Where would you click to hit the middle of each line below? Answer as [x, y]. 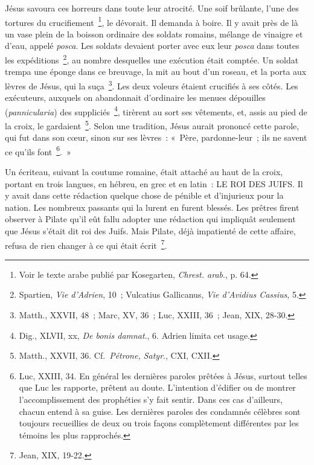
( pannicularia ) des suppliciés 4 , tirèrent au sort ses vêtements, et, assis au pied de [156, 111]
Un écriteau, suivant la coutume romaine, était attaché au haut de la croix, [144, 172]
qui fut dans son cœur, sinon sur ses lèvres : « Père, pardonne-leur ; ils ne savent [156, 137]
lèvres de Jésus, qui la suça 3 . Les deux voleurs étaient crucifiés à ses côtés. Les [152, 85]
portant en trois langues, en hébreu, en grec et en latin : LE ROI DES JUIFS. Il [154, 183]
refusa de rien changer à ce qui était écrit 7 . [86, 244]
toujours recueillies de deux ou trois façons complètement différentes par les [159, 423]
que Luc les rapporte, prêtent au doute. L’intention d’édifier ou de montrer [157, 387]
